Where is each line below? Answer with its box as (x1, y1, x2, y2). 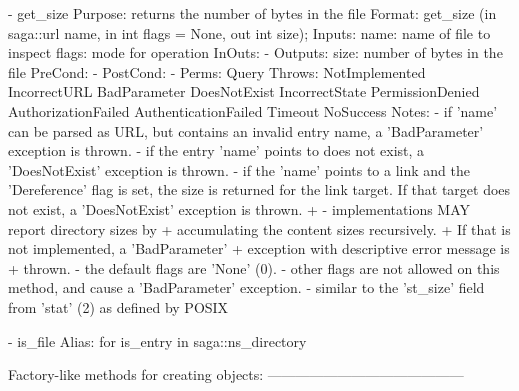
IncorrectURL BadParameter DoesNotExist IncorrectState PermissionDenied (8, 81, 480, 102)
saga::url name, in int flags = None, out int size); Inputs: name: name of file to (8, 22, 491, 43)
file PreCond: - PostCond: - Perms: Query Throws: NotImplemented (8, 61, 426, 82)
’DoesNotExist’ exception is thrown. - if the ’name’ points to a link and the (8, 159, 470, 180)
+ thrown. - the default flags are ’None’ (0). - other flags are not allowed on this (8, 257, 500, 278)
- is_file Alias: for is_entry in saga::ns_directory (8, 330, 307, 351)
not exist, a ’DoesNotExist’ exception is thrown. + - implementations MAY (8, 198, 471, 219)
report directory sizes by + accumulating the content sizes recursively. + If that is (8, 218, 511, 239)
